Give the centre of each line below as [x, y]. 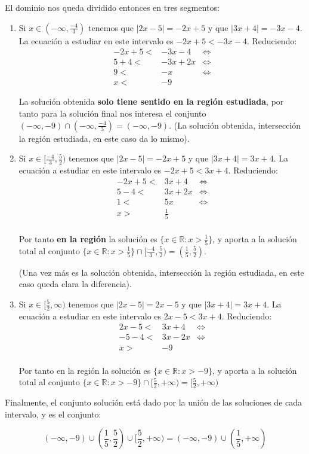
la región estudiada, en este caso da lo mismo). [104, 138]
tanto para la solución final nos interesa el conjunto [112, 113]
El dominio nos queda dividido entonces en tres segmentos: [112, 7]
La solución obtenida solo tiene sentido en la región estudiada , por [151, 101]
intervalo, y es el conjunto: [53, 414]
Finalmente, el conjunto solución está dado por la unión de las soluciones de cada [154, 402]
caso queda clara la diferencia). [75, 284]
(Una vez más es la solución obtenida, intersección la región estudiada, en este [161, 272]
